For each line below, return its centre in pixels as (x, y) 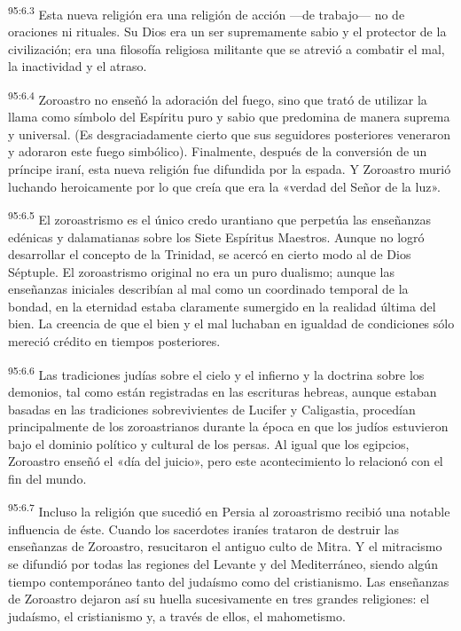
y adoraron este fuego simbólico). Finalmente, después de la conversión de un (218, 151)
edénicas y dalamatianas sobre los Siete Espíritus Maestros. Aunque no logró (216, 237)
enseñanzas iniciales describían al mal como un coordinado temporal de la (208, 289)
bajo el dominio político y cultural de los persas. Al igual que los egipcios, (209, 443)
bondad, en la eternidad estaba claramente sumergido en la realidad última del (222, 306)
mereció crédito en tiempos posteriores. (114, 341)
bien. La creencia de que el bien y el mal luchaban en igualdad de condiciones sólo (231, 323)
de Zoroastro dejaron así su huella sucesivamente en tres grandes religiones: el (219, 599)
